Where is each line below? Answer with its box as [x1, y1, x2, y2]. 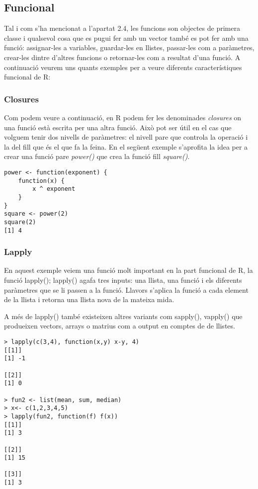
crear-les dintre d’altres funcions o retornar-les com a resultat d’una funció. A [4, 52, 241, 62]
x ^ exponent [32, 185, 76, 193]
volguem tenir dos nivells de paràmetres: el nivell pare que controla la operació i [4, 132, 248, 142]
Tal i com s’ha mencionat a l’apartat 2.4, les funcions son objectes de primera [4, 23, 240, 33]
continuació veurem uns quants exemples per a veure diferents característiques [4, 62, 242, 72]
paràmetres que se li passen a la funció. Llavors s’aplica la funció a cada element [4, 284, 249, 295]
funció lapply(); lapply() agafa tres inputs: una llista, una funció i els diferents [4, 275, 242, 285]
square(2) [4, 218, 36, 226]
